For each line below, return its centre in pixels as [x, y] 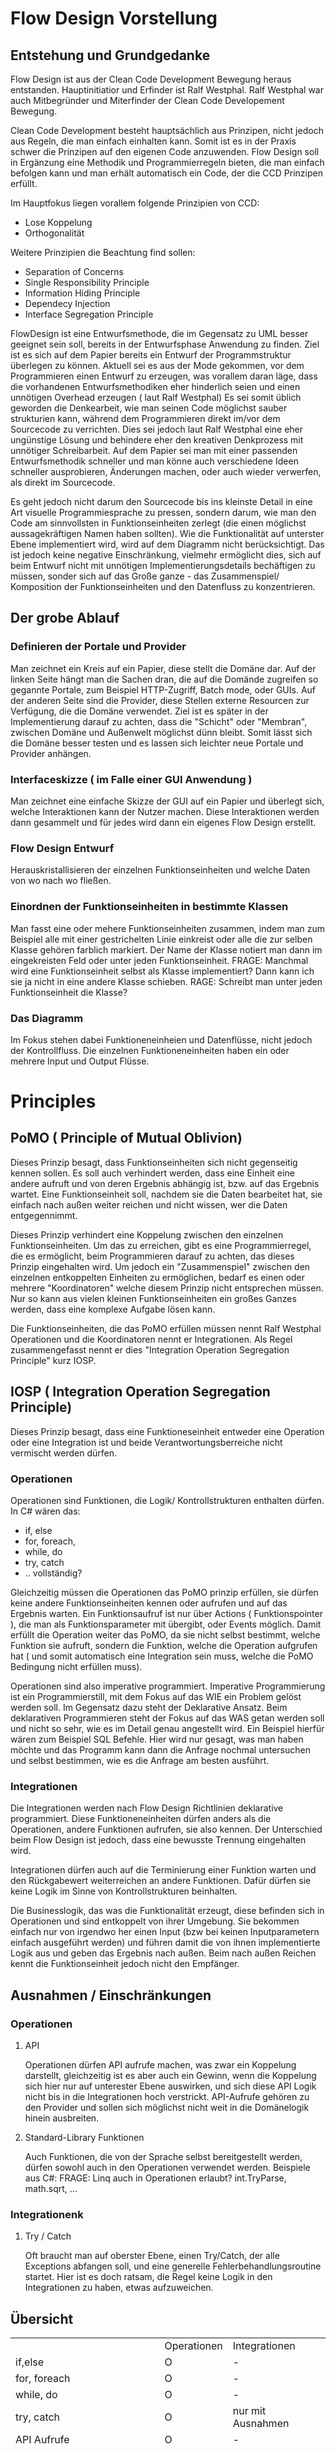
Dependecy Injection [67, 303]
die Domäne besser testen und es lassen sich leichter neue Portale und [157, 743]
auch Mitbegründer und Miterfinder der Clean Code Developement [147, 100]
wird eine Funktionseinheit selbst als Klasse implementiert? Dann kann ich [162, 971]
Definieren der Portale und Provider [98, 647]
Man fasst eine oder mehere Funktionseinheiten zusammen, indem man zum [168, 928]
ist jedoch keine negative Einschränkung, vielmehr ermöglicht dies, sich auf [166, 555]
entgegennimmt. [44, 1215]
